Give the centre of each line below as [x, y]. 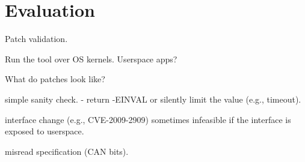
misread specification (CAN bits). [67, 151]
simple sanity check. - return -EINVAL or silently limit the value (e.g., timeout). [153, 99]
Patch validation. [36, 39]
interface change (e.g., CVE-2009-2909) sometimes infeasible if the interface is [148, 119]
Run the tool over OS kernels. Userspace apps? [91, 58]
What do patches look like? [55, 79]
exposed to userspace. [45, 131]
